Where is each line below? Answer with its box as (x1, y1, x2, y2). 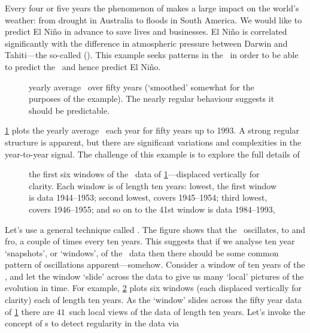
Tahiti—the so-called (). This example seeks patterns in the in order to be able (5, 49, 299, 61)
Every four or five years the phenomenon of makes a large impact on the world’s (5, 2, 299, 14)
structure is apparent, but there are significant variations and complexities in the (5, 135, 302, 148)
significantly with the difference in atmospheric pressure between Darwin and (5, 37, 288, 49)
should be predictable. (29, 104, 110, 116)
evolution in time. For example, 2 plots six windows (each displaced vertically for (5, 281, 302, 294)
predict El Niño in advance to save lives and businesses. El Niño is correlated (5, 25, 287, 38)
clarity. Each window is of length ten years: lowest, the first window (29, 179, 276, 192)
